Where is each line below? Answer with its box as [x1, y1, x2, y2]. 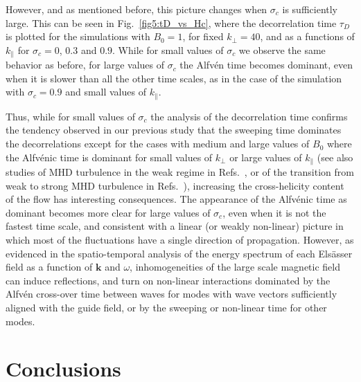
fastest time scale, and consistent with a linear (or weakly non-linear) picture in [6, 219, 344, 233]
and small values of [65, 84, 146, 99]
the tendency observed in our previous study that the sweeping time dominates [6, 122, 342, 137]
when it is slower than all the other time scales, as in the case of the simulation [6, 71, 342, 85]
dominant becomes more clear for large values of [6, 205, 211, 219]
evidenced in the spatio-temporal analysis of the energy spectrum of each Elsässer [6, 246, 353, 260]
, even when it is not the [222, 205, 326, 219]
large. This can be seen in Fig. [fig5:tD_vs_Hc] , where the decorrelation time [6, 15, 337, 30]
